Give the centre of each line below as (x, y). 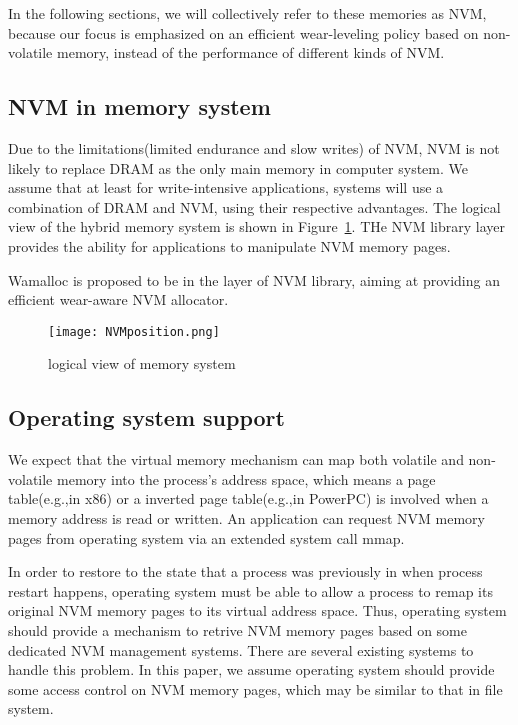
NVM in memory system (139, 106)
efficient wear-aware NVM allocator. (118, 299)
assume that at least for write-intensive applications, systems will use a (226, 187)
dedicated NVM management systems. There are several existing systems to (241, 649)
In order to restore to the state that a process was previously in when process (245, 571)
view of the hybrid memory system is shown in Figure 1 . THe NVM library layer (256, 226)
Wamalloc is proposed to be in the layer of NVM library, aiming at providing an (254, 279)
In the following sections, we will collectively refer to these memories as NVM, (247, 13)
